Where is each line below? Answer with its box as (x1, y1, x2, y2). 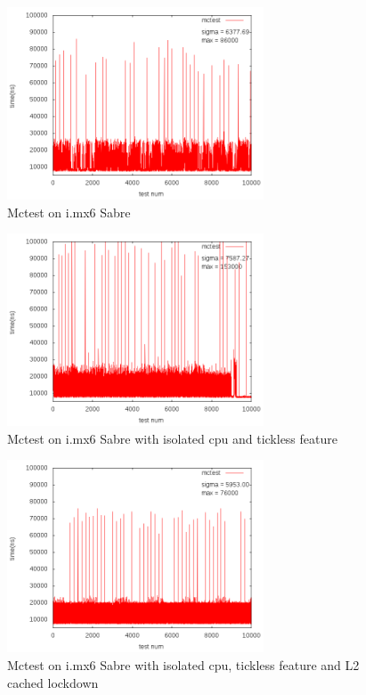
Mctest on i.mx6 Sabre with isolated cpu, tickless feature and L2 (7, 655, 360, 674)
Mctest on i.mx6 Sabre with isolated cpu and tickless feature (7, 429, 338, 447)
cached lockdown (7, 673, 99, 691)
